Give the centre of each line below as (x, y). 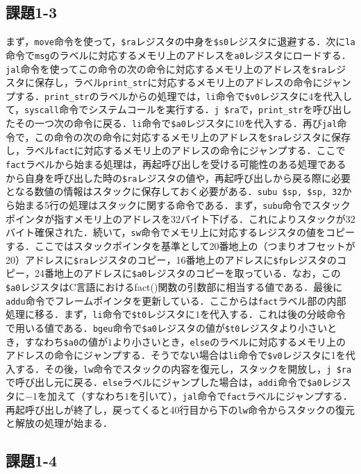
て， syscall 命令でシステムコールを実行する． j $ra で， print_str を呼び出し (179, 109)
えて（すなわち (91, 396)
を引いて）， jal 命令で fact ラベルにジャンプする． (241, 396)
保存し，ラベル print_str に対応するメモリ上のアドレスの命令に (178, 82)
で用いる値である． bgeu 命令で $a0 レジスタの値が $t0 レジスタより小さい (167, 327)
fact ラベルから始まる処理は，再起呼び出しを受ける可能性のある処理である (176, 164)
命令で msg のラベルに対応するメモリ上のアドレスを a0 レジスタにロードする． (178, 54)
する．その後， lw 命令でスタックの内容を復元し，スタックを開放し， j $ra (183, 368)
